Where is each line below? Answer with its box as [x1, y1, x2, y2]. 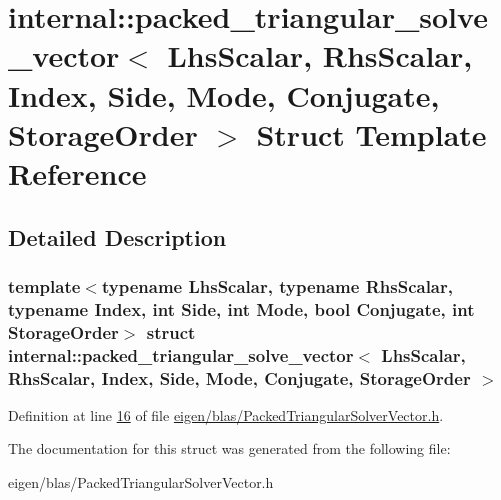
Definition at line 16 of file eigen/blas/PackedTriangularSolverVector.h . [8, 404, 444, 425]
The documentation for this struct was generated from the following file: [8, 438, 451, 459]
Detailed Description [8, 221, 227, 252]
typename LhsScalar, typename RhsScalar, [101, 273, 453, 298]
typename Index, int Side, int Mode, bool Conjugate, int [8, 296, 475, 321]
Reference [8, 152, 147, 193]
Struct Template [256, 113, 487, 154]
